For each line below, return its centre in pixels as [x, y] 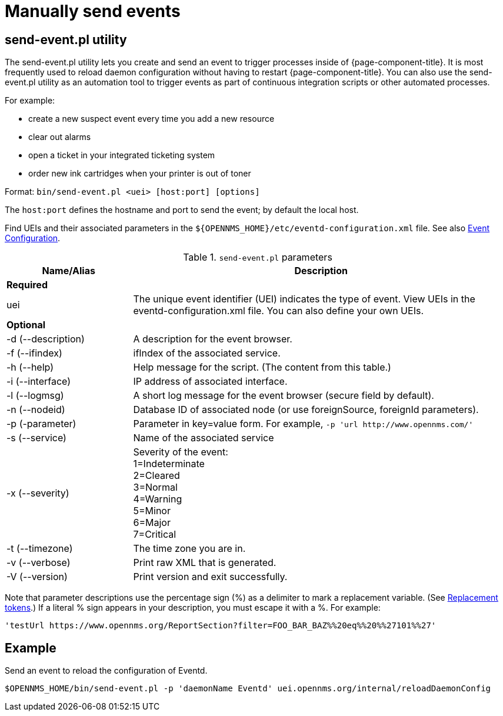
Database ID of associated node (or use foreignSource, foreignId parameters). [306, 410]
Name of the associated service [204, 438]
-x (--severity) [38, 493]
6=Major [152, 523]
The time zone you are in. [189, 549]
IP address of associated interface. [210, 382]
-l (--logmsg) [35, 396]
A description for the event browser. [213, 339]
